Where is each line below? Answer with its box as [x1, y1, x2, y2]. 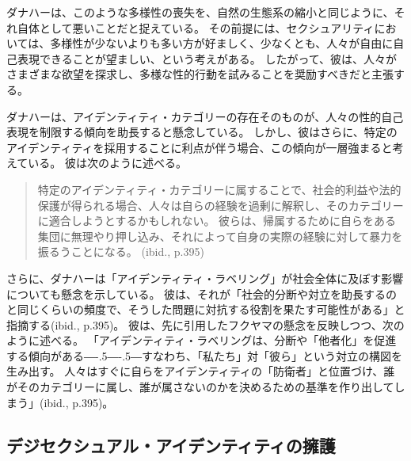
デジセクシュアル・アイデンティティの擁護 [6, 432, 336, 457]
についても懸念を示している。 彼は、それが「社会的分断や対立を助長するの [6, 285, 398, 302]
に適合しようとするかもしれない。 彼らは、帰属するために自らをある [37, 212, 397, 229]
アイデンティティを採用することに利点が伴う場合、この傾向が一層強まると [6, 139, 393, 155]
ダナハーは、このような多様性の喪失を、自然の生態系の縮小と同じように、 [6, 4, 394, 20]
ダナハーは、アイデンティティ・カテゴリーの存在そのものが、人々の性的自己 [6, 108, 404, 124]
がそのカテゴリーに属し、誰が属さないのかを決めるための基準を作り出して [6, 379, 394, 395]
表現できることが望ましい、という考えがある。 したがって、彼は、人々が [17, 50, 397, 67]
